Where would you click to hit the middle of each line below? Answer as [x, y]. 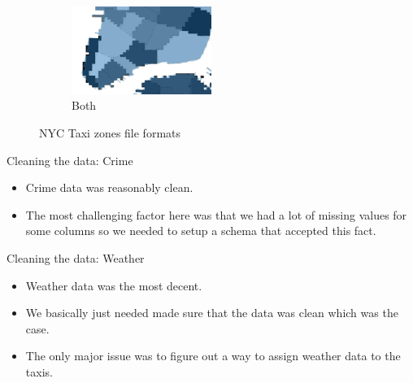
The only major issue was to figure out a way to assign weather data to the [213, 356]
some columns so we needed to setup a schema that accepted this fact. [201, 231]
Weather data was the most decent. [114, 285]
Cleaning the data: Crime [70, 160]
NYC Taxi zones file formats [110, 133]
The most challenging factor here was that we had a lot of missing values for [216, 214]
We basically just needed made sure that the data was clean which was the [212, 313]
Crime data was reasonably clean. [109, 187]
